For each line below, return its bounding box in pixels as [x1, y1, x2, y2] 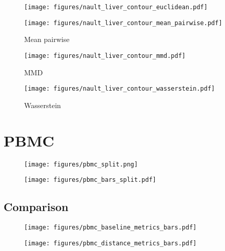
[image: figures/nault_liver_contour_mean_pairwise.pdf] [24, 19, 222, 27]
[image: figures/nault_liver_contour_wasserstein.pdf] [24, 85, 215, 93]
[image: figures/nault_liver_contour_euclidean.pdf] [24, 4, 208, 11]
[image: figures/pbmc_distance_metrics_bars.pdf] [24, 239, 197, 247]
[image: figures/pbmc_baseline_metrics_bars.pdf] [24, 224, 197, 232]
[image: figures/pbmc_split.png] [24, 160, 138, 168]
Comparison [4, 199, 69, 215]
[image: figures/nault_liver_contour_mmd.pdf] [24, 52, 186, 59]
